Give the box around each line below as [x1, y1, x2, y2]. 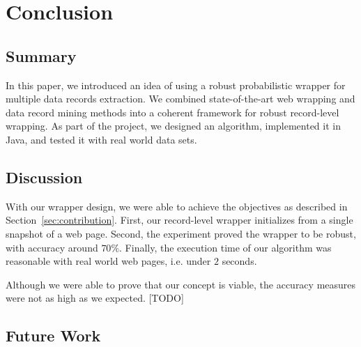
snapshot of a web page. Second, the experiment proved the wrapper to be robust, [6, 226, 356, 240]
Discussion [6, 166, 83, 187]
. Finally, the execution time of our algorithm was [119, 240, 332, 254]
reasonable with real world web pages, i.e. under [6, 254, 211, 268]
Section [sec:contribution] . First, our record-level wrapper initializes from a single [6, 213, 353, 227]
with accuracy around [6, 240, 98, 254]
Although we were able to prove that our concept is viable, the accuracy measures [6, 277, 356, 291]
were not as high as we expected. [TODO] [6, 291, 184, 305]
